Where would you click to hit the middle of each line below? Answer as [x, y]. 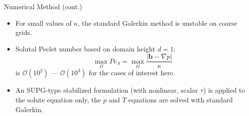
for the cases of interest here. [132, 73]
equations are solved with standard [180, 100]
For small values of [43, 23]
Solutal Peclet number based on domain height [85, 48]
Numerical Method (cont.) [43, 6]
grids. [24, 32]
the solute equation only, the [58, 100]
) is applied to [224, 90]
